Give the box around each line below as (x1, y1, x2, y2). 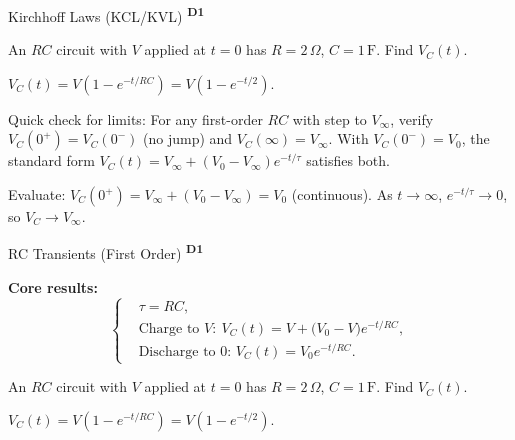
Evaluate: (8, 184, 66, 205)
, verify (390, 108, 434, 129)
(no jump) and (143, 128, 233, 149)
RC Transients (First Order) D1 (8, 240, 204, 264)
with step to (292, 108, 367, 129)
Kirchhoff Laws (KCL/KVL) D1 (8, 3, 205, 26)
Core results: (8, 276, 98, 297)
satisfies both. (306, 150, 390, 171)
